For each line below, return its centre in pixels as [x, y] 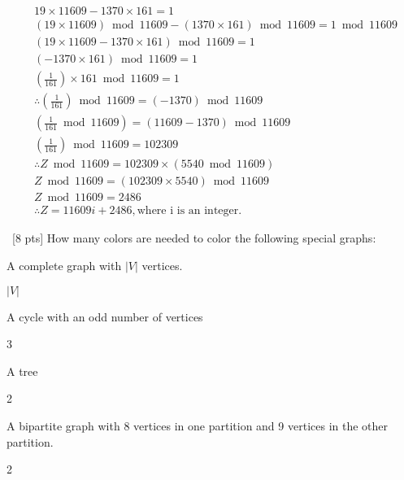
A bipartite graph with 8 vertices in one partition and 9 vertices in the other [198, 425]
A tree [22, 371]
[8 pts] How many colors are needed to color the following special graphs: [194, 238]
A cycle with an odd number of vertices [105, 316]
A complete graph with [64, 265]
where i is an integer [188, 211]
